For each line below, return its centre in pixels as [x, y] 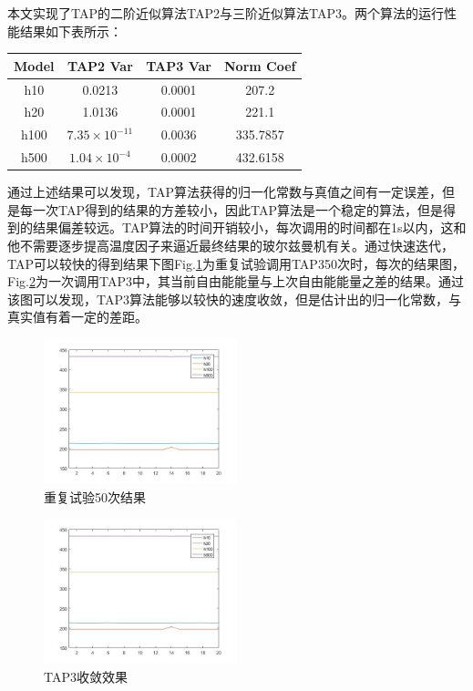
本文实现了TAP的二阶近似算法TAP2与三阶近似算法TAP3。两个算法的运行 [226, 13]
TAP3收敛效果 [86, 676]
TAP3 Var [179, 65]
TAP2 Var [100, 65]
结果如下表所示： [71, 31]
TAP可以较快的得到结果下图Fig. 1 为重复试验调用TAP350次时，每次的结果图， [236, 263]
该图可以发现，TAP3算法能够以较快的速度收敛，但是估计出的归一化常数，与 [234, 299]
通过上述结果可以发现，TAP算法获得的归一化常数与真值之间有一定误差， [225, 192]
